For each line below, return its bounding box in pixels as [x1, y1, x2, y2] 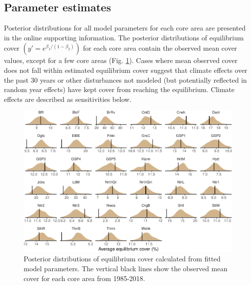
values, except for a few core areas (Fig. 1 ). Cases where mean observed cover [4, 55, 238, 65]
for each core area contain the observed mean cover [83, 43, 237, 53]
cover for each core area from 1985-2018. [24, 273, 145, 283]
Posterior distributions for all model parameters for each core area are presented [4, 23, 246, 33]
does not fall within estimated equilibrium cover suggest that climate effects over [4, 64, 248, 75]
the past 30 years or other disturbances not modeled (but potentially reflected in [4, 74, 247, 85]
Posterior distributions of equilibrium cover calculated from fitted [24, 253, 221, 264]
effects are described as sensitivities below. [4, 94, 132, 104]
